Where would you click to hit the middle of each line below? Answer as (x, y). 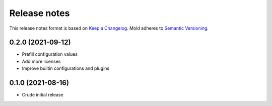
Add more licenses (41, 61)
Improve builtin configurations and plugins (66, 68)
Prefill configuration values (50, 54)
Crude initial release (43, 95)
